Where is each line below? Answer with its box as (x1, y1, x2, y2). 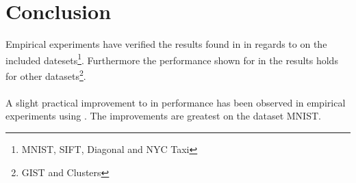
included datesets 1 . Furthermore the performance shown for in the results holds (5, 51, 338, 67)
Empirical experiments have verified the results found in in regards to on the (5, 37, 327, 51)
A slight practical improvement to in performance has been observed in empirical (5, 95, 346, 109)
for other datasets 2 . (5, 66, 86, 83)
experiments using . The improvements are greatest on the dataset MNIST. (5, 109, 321, 123)
